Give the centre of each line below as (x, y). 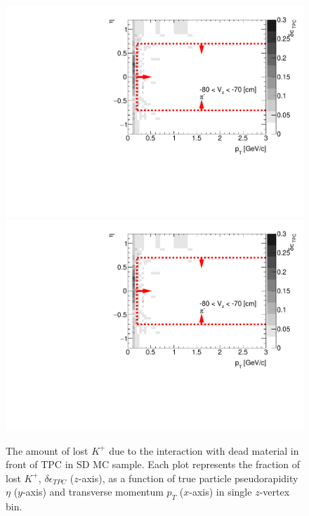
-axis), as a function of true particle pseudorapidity (188, 478)
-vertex (275, 492)
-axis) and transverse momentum (93, 492)
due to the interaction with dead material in (204, 450)
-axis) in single (221, 492)
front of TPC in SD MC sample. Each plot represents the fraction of (153, 464)
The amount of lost (47, 450)
